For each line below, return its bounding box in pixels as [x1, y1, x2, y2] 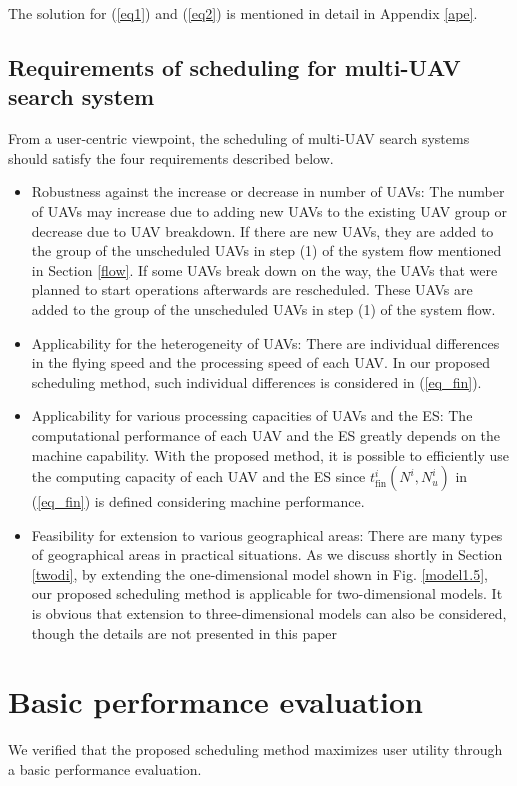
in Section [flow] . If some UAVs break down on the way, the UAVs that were [31, 259, 498, 280]
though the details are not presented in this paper [31, 622, 338, 643]
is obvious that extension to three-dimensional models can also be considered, [31, 603, 507, 624]
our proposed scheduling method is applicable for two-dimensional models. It [31, 583, 503, 604]
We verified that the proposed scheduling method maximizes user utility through [8, 739, 503, 760]
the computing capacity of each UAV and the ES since [31, 466, 366, 487]
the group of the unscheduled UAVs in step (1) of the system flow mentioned [31, 240, 502, 261]
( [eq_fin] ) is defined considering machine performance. [31, 491, 365, 512]
